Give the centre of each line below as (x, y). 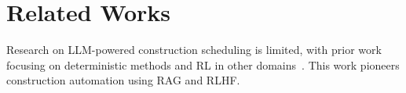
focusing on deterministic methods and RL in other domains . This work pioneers (203, 64)
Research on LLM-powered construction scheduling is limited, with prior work (194, 50)
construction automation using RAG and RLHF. (123, 80)
